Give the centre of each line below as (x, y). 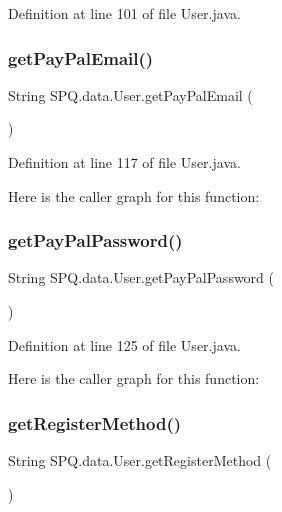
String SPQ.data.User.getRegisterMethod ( (140, 460)
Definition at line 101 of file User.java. (124, 13)
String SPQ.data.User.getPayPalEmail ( (130, 94)
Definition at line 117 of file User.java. (124, 162)
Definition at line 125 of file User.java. (124, 344)
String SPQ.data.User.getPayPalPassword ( (141, 277)
